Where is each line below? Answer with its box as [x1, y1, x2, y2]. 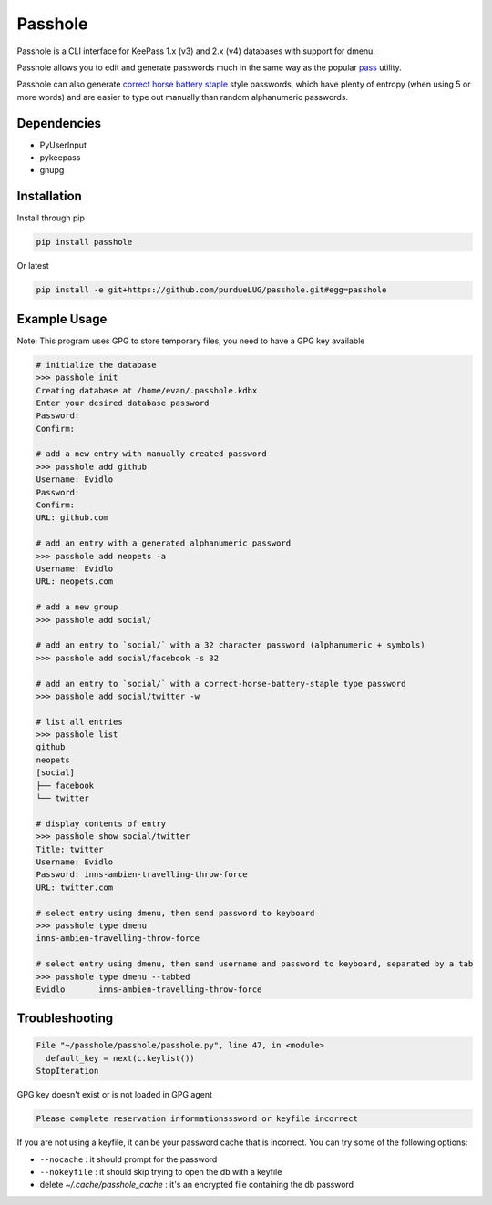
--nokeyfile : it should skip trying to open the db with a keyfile [39, 1167, 282, 1177]
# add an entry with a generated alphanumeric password [36, 538, 292, 548]
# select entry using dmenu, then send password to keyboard [36, 907, 315, 918]
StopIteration [36, 1066, 99, 1077]
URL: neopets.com [36, 577, 114, 587]
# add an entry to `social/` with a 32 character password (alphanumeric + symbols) [36, 640, 425, 650]
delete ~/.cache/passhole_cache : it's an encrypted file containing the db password [39, 1179, 354, 1190]
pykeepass [39, 152, 81, 163]
